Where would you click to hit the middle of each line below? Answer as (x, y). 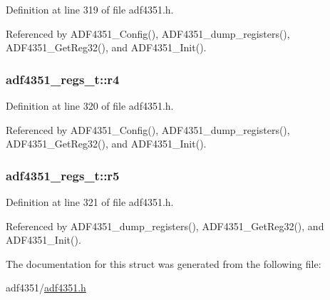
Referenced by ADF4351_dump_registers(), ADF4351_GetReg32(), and (165, 226)
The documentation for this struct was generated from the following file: (164, 263)
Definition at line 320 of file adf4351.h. (90, 105)
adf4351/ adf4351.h (46, 288)
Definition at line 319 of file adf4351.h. (90, 9)
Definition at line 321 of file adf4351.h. (90, 202)
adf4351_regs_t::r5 (63, 175)
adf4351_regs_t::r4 (63, 79)
